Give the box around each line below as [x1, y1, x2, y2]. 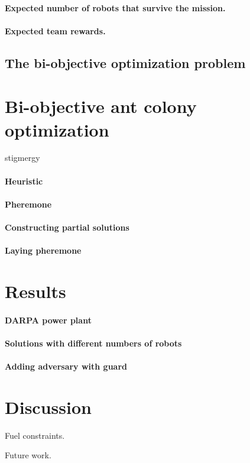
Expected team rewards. [5, 24, 106, 37]
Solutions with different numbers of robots [5, 336, 182, 349]
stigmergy [5, 151, 40, 164]
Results [5, 279, 66, 303]
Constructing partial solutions [5, 221, 129, 234]
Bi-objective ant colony [5, 94, 197, 118]
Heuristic [5, 174, 43, 187]
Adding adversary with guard [5, 360, 128, 373]
